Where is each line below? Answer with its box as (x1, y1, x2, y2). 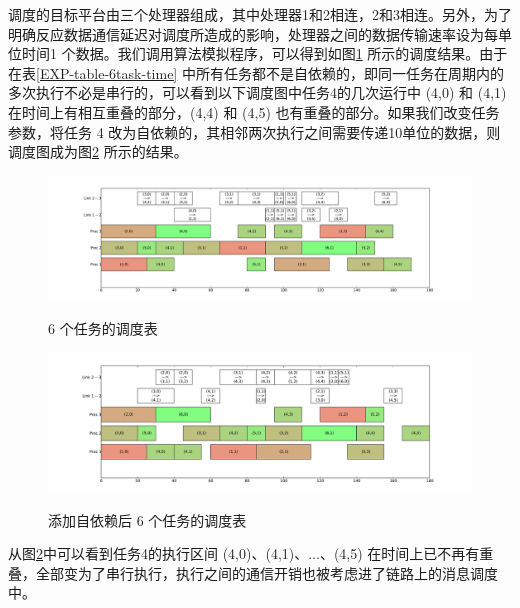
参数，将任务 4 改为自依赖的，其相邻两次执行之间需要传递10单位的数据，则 (8, 121, 501, 142)
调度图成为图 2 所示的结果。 (8, 141, 188, 162)
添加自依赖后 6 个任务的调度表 (48, 509, 247, 530)
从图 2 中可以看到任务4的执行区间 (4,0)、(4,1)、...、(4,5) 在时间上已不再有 (8, 543, 480, 564)
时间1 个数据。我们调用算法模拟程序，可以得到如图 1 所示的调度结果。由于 (21, 43, 508, 64)
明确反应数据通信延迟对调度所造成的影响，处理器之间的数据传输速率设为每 (8, 23, 498, 44)
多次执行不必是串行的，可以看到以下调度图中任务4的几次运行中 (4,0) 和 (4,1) (8, 82, 507, 103)
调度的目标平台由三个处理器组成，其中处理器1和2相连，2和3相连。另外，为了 (8, 4, 512, 24)
